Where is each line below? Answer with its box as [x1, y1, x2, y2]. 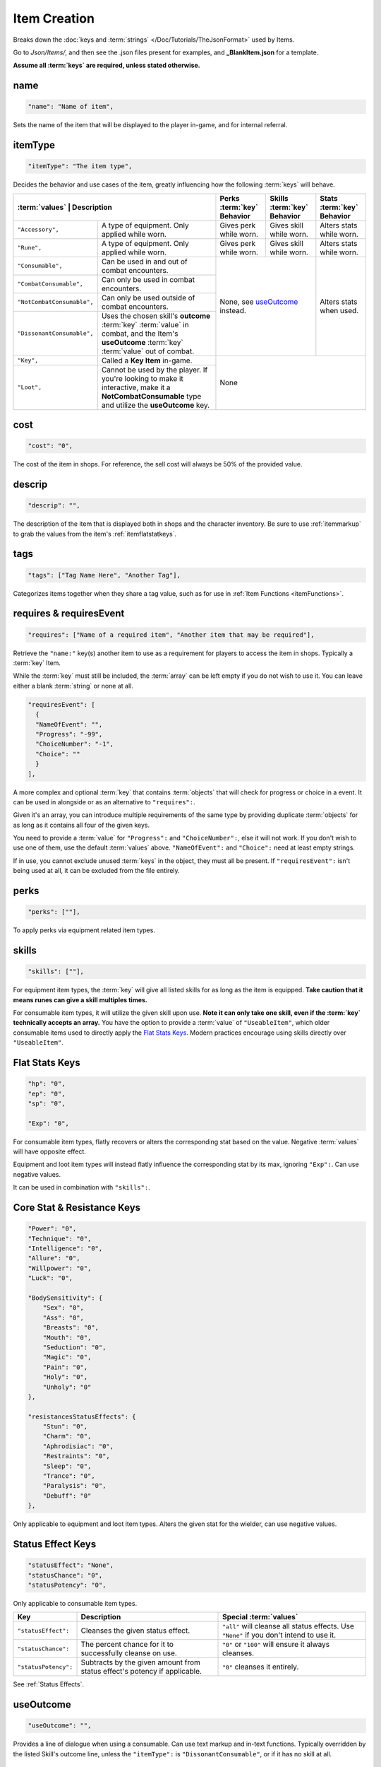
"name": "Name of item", [28, 102, 114, 111]
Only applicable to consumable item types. [13, 1599, 138, 1607]
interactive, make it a [101, 382, 171, 392]
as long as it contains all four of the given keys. [13, 821, 150, 829]
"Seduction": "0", [42, 1343, 107, 1351]
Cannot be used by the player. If [101, 365, 208, 375]
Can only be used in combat [101, 274, 195, 284]
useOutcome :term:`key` [101, 337, 183, 347]
